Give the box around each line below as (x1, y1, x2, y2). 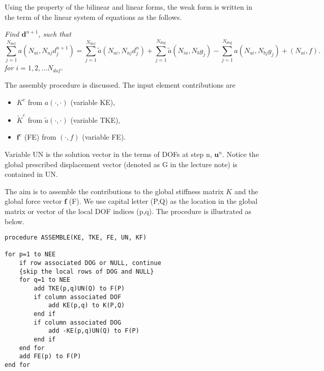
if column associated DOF (34, 293, 122, 301)
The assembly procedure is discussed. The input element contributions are (5, 79, 235, 90)
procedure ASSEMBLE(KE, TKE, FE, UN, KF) (5, 234, 147, 242)
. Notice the (222, 149, 259, 159)
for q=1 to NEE (19, 276, 70, 284)
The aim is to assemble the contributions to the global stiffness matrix (5, 185, 224, 196)
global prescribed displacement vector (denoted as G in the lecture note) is (5, 158, 238, 169)
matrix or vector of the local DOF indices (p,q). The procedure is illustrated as (5, 205, 252, 216)
